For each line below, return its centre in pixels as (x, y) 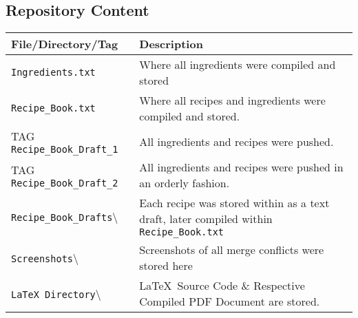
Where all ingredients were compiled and (238, 65)
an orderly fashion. (185, 183)
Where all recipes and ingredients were (232, 100)
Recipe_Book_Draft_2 (65, 183)
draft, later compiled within (206, 219)
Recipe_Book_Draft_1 (65, 150)
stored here (166, 266)
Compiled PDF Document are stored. (230, 301)
